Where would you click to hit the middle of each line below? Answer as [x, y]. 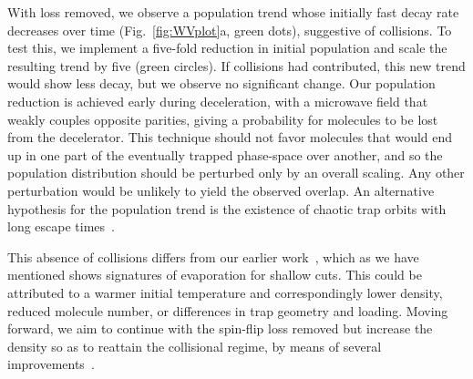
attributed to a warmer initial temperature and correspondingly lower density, [225, 292]
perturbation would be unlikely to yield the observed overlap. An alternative [221, 190]
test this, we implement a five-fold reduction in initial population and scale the [227, 48]
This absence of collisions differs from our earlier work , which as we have [213, 256]
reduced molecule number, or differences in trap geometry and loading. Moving [228, 310]
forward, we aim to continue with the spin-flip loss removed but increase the [220, 328]
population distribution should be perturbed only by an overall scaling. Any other [236, 173]
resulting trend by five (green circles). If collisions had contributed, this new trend [236, 65]
